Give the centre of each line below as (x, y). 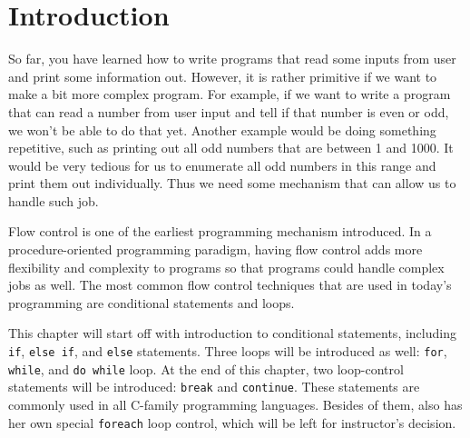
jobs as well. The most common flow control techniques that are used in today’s (230, 285)
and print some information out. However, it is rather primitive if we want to (223, 76)
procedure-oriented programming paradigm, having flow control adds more (215, 249)
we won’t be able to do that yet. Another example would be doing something (222, 129)
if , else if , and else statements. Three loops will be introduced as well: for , (228, 351)
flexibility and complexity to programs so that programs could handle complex (226, 267)
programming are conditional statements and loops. (152, 302)
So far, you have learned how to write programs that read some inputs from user (232, 59)
